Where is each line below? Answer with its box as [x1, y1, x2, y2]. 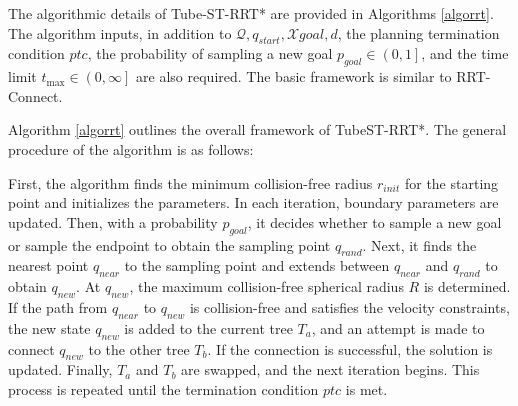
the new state [8, 317, 91, 338]
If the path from [8, 296, 108, 317]
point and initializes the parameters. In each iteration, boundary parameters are [8, 192, 499, 213]
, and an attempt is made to [311, 317, 485, 338]
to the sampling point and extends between [124, 255, 390, 276]
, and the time [421, 43, 509, 64]
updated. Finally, [8, 359, 113, 380]
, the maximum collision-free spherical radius [129, 276, 404, 297]
